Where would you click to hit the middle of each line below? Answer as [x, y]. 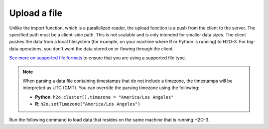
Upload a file [36, 13]
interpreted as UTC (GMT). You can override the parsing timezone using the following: [111, 88]
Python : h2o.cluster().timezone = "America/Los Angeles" [104, 97]
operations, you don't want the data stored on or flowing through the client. [96, 49]
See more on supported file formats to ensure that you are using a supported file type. [98, 58]
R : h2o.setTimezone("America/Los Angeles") [88, 104]
